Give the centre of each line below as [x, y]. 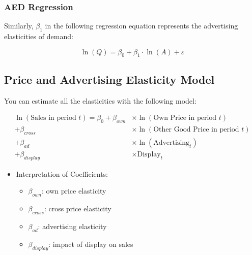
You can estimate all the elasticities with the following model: [100, 100]
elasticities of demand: [39, 36]
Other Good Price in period [196, 130]
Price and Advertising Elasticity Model [109, 79]
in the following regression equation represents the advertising [142, 26]
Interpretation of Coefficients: [62, 173]
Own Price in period [185, 118]
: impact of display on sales [91, 244]
